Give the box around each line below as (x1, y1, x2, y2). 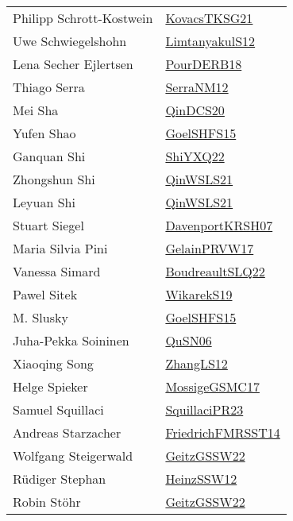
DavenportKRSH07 (165, 216, 273, 234)
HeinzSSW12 (165, 469, 237, 488)
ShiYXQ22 (165, 147, 225, 165)
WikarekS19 (165, 285, 233, 303)
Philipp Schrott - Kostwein (13, 9, 153, 27)
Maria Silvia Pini (13, 239, 108, 257)
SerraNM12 (165, 78, 229, 96)
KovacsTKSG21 (165, 9, 253, 27)
